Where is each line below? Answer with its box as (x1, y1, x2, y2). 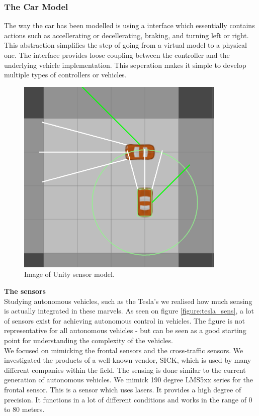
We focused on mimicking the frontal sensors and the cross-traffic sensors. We (4, 345, 243, 355)
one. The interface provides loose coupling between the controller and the (4, 50, 230, 60)
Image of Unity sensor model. (24, 269, 115, 279)
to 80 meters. (4, 404, 45, 414)
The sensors (4, 285, 46, 296)
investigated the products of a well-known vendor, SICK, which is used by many (4, 355, 251, 365)
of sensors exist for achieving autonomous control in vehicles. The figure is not (4, 315, 245, 326)
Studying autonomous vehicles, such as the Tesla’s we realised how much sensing (4, 295, 252, 306)
